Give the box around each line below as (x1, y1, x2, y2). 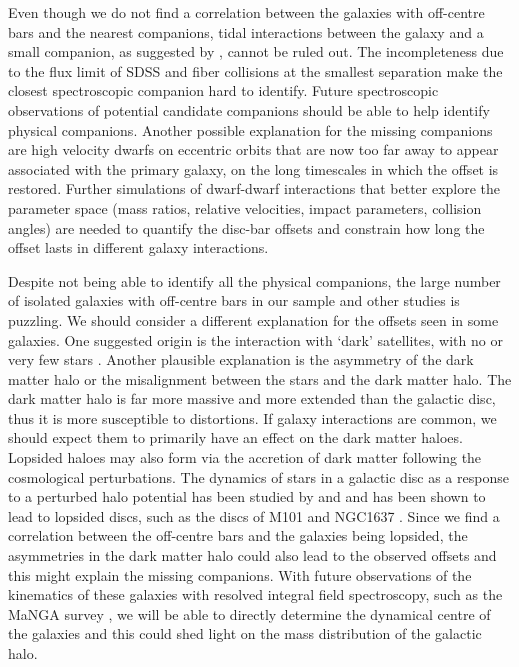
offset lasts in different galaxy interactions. (8, 237, 269, 258)
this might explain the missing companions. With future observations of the (8, 564, 472, 585)
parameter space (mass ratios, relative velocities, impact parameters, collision (8, 197, 482, 218)
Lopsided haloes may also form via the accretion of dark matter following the (8, 447, 482, 468)
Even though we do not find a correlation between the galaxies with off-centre (8, 2, 485, 22)
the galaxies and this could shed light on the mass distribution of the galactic (8, 623, 482, 644)
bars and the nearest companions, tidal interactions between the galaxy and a (8, 21, 484, 42)
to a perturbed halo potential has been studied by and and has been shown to (8, 486, 486, 507)
